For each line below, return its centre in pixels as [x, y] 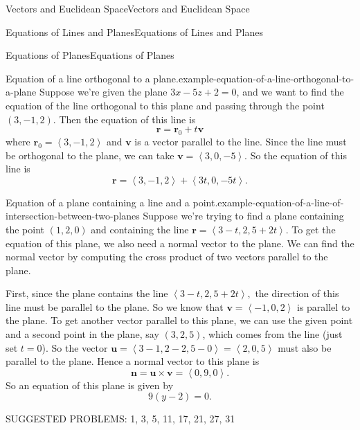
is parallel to [323, 306]
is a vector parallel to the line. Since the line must [241, 141]
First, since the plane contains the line [87, 293]
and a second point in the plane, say [82, 334]
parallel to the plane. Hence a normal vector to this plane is [133, 361]
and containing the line [140, 229]
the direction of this [297, 293]
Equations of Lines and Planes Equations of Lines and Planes [134, 32]
